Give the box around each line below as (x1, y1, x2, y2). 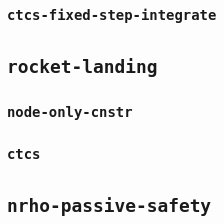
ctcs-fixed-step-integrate (7, 6, 217, 23)
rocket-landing (7, 55, 158, 77)
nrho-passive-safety (7, 194, 212, 216)
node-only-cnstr (7, 103, 133, 120)
